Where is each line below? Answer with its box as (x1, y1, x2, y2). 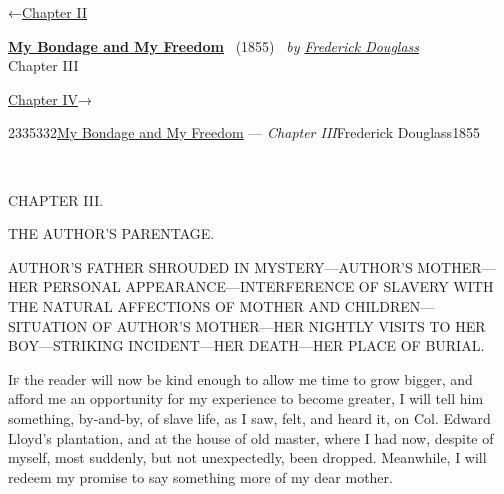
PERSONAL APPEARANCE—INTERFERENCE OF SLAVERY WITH (42, 276, 494, 297)
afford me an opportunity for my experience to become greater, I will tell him (8, 388, 484, 409)
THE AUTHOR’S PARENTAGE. (8, 223, 215, 244)
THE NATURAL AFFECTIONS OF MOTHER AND (8, 295, 341, 316)
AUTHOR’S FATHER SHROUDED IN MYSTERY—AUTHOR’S (8, 256, 413, 277)
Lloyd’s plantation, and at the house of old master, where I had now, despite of (8, 427, 494, 448)
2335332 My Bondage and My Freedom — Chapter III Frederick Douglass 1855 (8, 122, 481, 143)
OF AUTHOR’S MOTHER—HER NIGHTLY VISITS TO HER (91, 315, 486, 336)
